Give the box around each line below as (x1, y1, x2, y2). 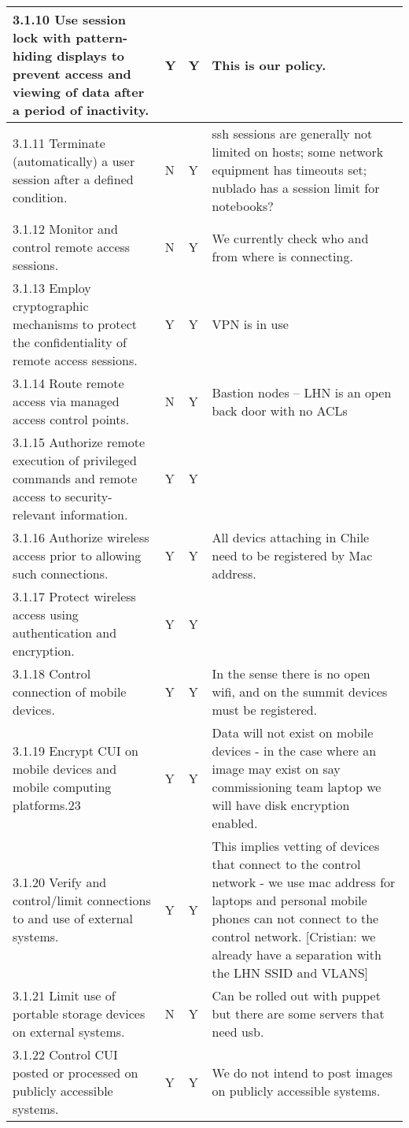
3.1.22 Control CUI (13, 1045, 118, 1063)
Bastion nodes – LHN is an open (212, 383, 392, 401)
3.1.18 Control (13, 664, 91, 682)
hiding (13, 46, 53, 65)
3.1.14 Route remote (13, 374, 124, 392)
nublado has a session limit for (212, 179, 380, 197)
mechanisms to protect (13, 315, 137, 333)
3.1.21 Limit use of (13, 986, 116, 1004)
